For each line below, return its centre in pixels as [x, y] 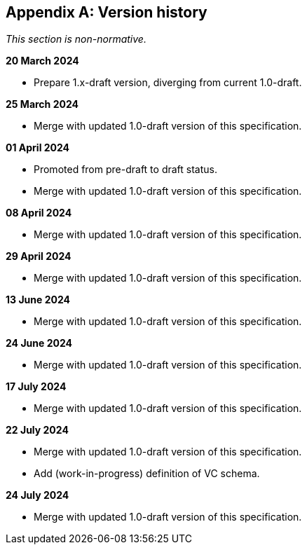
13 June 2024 [38, 300]
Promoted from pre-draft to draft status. [125, 170]
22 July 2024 [37, 430]
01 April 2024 [38, 148]
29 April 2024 [39, 256]
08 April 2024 [39, 213]
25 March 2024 [42, 104]
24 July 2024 [37, 495]
